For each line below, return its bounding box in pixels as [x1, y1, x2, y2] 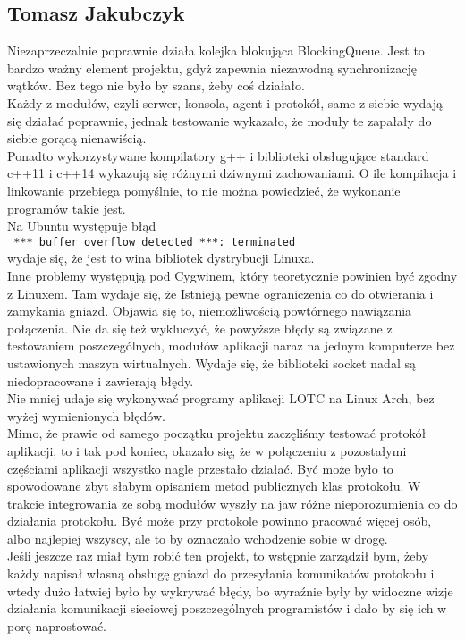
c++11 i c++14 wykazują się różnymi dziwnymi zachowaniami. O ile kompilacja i [7, 164, 457, 182]
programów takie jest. [7, 198, 126, 217]
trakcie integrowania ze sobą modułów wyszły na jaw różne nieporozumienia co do [7, 493, 458, 512]
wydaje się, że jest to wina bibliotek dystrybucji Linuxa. [7, 249, 315, 267]
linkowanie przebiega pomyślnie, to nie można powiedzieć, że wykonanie [7, 181, 401, 199]
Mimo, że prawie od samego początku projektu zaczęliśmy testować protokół [7, 424, 427, 443]
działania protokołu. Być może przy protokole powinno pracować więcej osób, [7, 511, 432, 530]
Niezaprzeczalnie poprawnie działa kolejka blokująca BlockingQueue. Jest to [7, 41, 425, 60]
